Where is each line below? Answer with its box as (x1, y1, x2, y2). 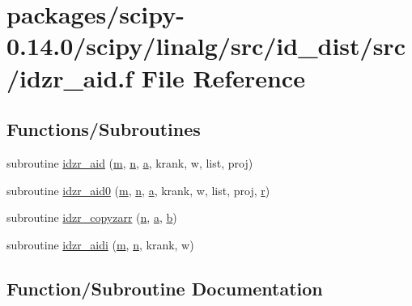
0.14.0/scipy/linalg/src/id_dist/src (6, 29, 406, 62)
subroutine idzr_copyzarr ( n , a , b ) (6, 209, 177, 226)
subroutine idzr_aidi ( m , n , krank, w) (6, 236, 194, 253)
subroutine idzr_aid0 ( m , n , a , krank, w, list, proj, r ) (6, 181, 270, 198)
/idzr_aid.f (6, 61, 134, 94)
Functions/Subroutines (6, 117, 201, 142)
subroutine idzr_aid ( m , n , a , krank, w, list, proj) (6, 154, 253, 171)
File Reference (141, 61, 305, 94)
